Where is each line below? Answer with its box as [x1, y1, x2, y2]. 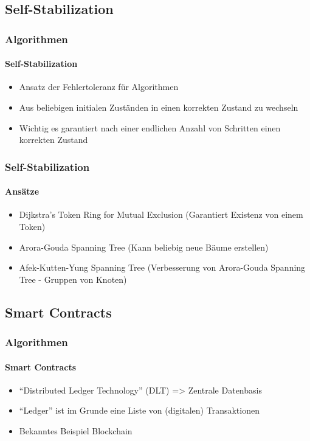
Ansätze [5, 185, 40, 198]
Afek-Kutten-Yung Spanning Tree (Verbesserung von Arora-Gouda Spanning [19, 261, 306, 274]
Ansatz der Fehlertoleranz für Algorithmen [19, 80, 179, 93]
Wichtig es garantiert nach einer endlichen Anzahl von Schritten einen [19, 121, 281, 134]
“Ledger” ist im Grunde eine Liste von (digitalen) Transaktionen [19, 404, 260, 417]
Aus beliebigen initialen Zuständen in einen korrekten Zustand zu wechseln [19, 101, 298, 114]
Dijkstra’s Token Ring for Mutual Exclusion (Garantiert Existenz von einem [19, 208, 303, 221]
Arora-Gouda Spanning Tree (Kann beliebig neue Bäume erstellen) [19, 240, 269, 253]
